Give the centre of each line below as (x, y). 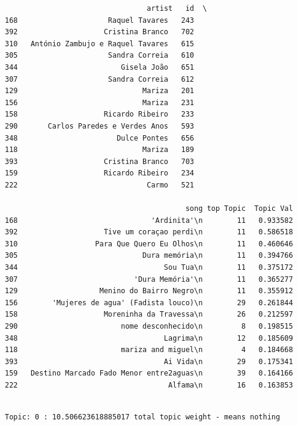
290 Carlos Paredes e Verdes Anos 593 (99, 126)
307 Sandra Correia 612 (99, 79)
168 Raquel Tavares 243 (99, 20)
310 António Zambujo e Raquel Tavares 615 (99, 44)
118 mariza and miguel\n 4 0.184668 (149, 350)
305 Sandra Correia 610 (99, 56)
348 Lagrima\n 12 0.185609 (149, 338)
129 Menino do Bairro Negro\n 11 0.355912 (149, 291)
